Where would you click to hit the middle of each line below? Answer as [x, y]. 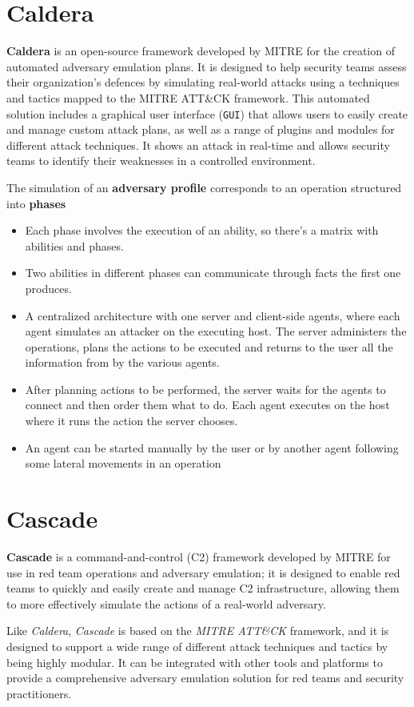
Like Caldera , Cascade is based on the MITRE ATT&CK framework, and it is [198, 631]
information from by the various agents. [122, 362]
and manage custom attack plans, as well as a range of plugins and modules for [201, 129]
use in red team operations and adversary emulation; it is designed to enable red [203, 572]
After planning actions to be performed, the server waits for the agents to [205, 389]
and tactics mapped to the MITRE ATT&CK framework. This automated [188, 97]
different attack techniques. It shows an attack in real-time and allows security [198, 145]
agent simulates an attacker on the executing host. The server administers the [216, 331]
